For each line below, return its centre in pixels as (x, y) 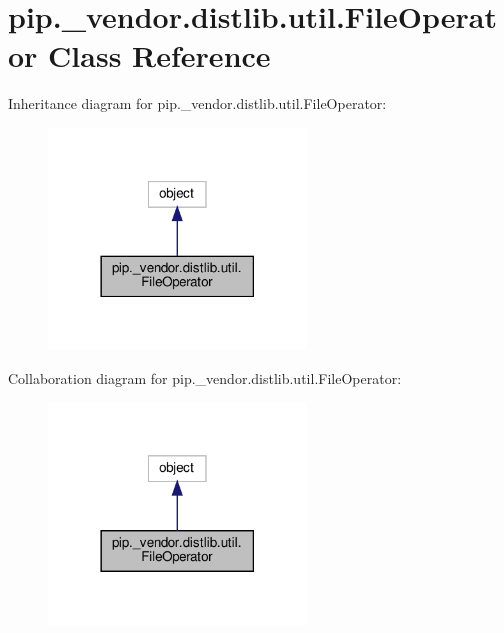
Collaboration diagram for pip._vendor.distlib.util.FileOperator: (205, 377)
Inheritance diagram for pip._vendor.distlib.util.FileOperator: (197, 103)
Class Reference (159, 55)
